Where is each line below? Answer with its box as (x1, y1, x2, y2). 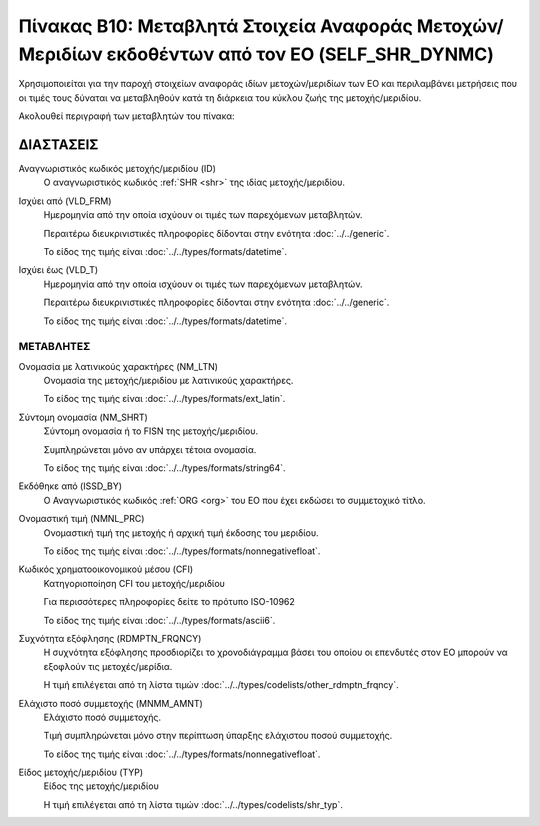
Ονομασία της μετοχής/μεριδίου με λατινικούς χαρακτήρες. (43, 375, 294, 387)
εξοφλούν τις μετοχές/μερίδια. (43, 660, 173, 672)
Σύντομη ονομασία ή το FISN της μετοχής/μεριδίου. (43, 425, 259, 437)
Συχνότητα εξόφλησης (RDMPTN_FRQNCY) (18, 632, 202, 644)
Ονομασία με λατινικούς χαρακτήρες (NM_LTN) (18, 360, 219, 372)
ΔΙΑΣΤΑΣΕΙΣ (18, 136, 99, 153)
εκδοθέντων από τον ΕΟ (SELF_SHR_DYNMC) (106, 43, 495, 65)
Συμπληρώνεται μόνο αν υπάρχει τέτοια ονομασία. (43, 443, 257, 455)
